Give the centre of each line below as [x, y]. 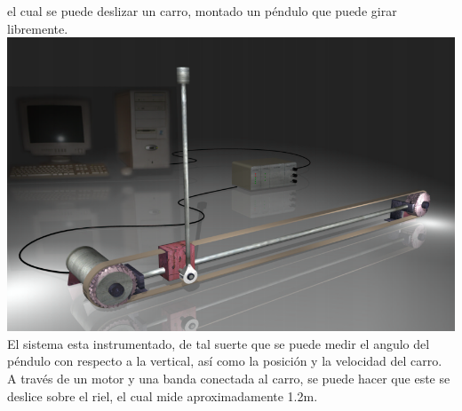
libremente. [38, 28]
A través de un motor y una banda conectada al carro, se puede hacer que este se [229, 379]
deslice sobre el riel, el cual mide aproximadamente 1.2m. [163, 395]
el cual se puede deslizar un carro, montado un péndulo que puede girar [202, 11]
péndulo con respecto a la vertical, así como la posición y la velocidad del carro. [225, 361]
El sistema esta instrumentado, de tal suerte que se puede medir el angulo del [219, 343]
